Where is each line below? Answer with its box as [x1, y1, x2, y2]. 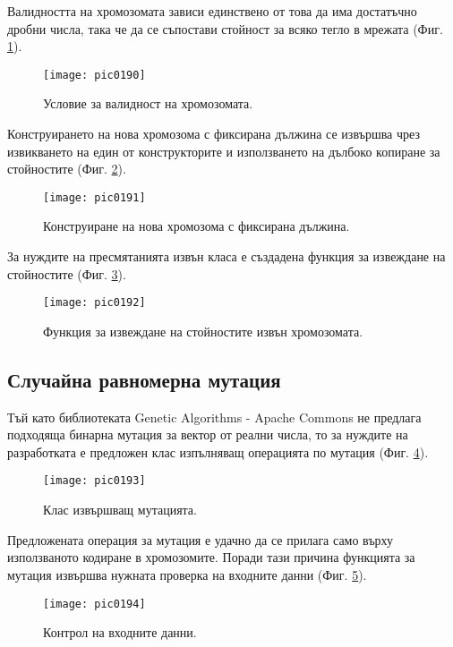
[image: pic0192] [43, 296, 146, 310]
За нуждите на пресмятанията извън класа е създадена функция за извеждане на [7, 247, 446, 266]
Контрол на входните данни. [43, 623, 197, 642]
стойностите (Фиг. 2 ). [7, 159, 126, 178]
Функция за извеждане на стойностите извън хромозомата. [43, 321, 363, 340]
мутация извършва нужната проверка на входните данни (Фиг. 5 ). [7, 565, 367, 583]
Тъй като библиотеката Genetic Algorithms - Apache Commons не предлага [7, 407, 422, 426]
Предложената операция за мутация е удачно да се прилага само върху [7, 530, 394, 549]
